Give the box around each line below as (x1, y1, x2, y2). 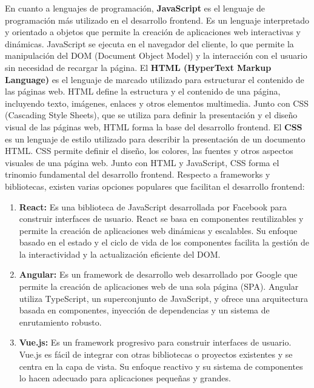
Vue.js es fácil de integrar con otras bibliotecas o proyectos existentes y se (19, 348, 293, 361)
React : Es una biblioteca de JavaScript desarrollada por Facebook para (19, 200, 287, 213)
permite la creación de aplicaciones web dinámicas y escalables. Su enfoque (19, 224, 298, 236)
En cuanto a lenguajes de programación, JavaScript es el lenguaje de (5, 2, 266, 14)
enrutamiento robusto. (19, 315, 102, 328)
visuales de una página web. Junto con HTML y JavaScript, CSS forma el (5, 156, 279, 169)
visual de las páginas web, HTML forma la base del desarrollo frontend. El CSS (5, 120, 302, 133)
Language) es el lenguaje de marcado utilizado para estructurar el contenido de (5, 73, 304, 85)
